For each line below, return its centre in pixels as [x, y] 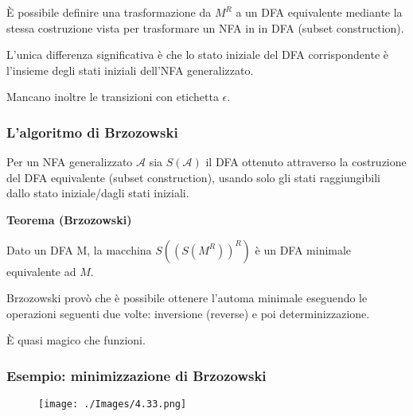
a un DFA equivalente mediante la [319, 12]
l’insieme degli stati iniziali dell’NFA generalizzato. [130, 70]
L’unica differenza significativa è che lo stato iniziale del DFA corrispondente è [198, 54]
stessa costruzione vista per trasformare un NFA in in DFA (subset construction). [205, 27]
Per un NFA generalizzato [70, 162]
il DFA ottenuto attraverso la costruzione [306, 162]
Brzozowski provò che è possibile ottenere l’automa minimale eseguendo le [187, 298]
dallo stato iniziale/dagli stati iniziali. [98, 193]
